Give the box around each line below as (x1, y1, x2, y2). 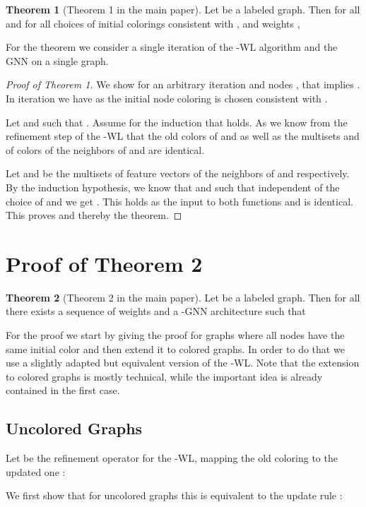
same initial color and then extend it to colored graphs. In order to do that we (6, 341, 345, 356)
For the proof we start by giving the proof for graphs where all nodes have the (6, 328, 345, 342)
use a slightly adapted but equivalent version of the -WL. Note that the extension (6, 355, 360, 370)
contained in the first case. (6, 383, 120, 398)
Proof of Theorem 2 (6, 249, 203, 278)
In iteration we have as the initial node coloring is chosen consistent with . (6, 90, 328, 105)
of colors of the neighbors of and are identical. (6, 142, 205, 157)
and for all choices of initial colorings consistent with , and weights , (6, 16, 300, 30)
